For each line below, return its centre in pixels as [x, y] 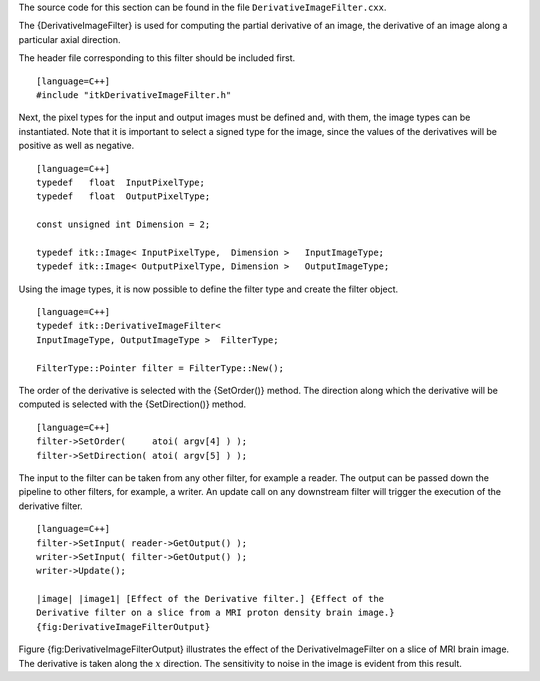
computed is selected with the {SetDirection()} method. [132, 404]
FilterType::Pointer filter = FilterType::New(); [160, 368]
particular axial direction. [69, 39]
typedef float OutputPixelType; [123, 196]
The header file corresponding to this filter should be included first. [156, 58]
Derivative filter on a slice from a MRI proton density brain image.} [215, 613]
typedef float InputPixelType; [120, 182]
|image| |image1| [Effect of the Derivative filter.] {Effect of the [210, 599]
